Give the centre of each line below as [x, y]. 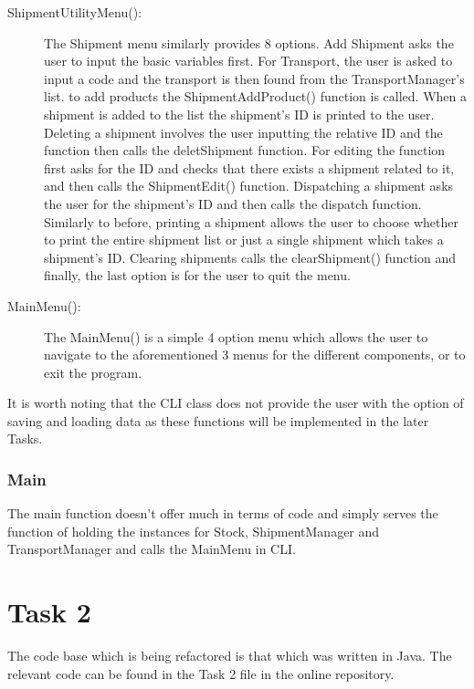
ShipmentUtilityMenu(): [75, 12]
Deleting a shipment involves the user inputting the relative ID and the [243, 132]
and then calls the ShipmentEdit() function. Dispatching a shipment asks [249, 186]
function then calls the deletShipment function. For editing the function [245, 150]
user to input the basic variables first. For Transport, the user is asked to [248, 61]
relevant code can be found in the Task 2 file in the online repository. [201, 673]
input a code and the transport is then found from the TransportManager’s [254, 78]
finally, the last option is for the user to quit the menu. [197, 275]
